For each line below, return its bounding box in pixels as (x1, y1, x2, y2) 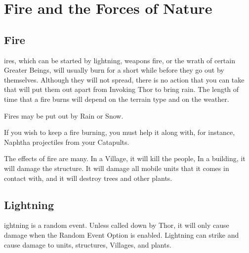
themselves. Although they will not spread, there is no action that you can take (4, 74, 245, 84)
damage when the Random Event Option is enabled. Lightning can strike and (4, 229, 239, 240)
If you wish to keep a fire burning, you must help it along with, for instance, (4, 127, 235, 137)
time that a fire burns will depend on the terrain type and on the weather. (4, 93, 229, 104)
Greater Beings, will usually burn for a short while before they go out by (4, 65, 224, 75)
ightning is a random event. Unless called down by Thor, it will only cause (4, 220, 229, 230)
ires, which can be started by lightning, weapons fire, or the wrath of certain (4, 55, 235, 65)
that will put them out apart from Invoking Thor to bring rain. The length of (4, 84, 239, 94)
